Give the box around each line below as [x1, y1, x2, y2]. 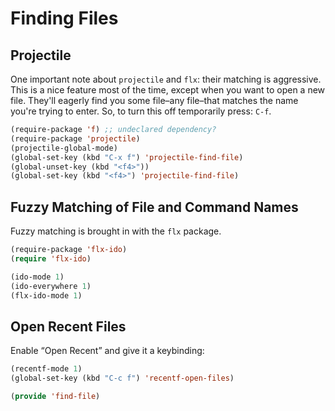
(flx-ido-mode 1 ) [10, 290, 83, 301]
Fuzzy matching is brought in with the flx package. [10, 225, 222, 237]
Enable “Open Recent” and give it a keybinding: [10, 345, 205, 357]
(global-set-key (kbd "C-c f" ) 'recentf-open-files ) [10, 373, 235, 384]
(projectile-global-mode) [10, 143, 118, 153]
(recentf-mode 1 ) [10, 364, 83, 374]
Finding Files [10, 7, 119, 30]
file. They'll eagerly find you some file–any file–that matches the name [10, 95, 299, 106]
